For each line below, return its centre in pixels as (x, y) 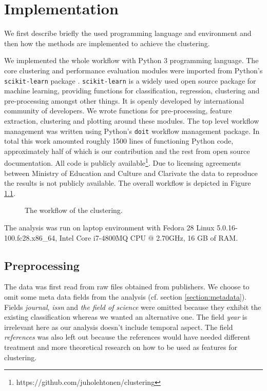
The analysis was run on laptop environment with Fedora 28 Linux (109, 227)
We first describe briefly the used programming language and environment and (128, 33)
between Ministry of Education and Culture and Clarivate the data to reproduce (131, 173)
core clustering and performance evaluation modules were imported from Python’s (133, 70)
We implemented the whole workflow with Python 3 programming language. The (131, 60)
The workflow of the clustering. (74, 210)
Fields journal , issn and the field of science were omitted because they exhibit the (133, 307)
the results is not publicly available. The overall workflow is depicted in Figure (128, 183)
